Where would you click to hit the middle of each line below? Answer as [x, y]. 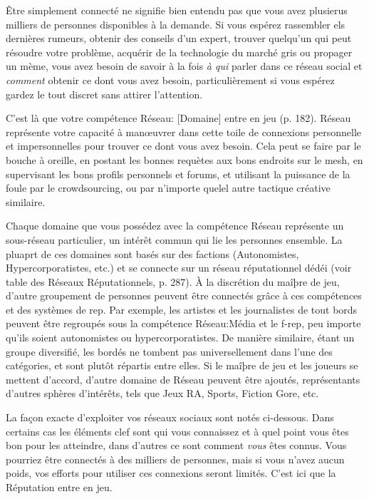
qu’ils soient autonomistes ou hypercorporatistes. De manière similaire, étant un [180, 338]
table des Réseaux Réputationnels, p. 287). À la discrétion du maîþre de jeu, [173, 281]
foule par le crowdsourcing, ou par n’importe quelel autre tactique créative [168, 188]
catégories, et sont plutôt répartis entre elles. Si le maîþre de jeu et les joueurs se [182, 365]
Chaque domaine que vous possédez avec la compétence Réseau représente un [175, 226]
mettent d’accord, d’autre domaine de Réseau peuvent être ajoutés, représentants [183, 379]
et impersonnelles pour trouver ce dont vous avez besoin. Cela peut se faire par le [183, 146]
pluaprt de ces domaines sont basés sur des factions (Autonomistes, [152, 253]
